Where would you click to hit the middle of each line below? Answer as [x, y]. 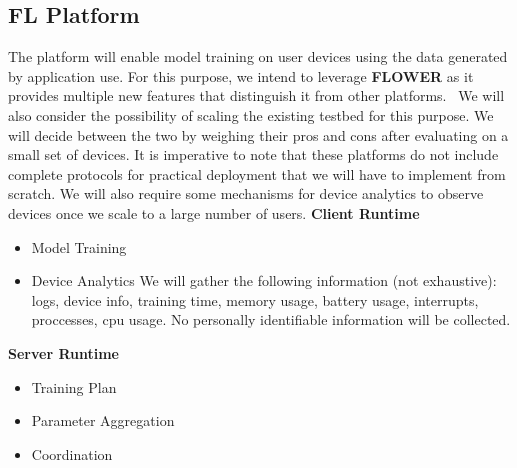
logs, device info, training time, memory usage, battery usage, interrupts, [255, 299]
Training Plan [74, 386]
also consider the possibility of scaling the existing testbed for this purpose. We [251, 114]
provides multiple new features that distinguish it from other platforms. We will [256, 95]
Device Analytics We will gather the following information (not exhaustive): [264, 280]
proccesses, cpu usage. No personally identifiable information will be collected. [271, 319]
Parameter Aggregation [103, 420]
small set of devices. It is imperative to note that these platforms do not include [253, 154]
